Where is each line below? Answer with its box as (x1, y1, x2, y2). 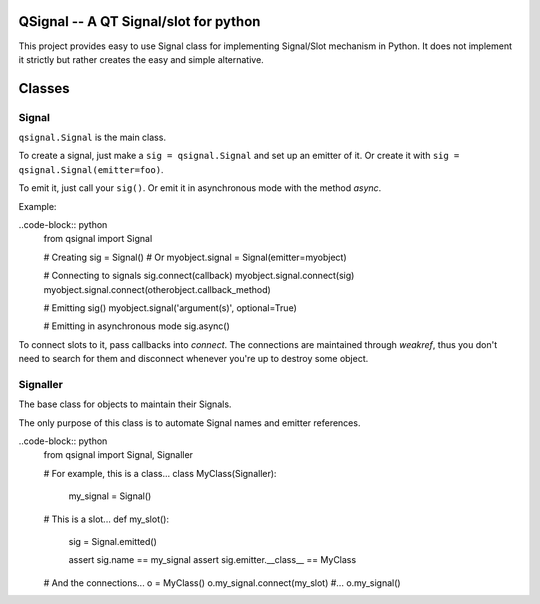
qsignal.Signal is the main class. (18, 131, 167, 144)
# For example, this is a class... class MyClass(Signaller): (43, 467, 277, 479)
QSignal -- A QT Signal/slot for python (18, 13, 261, 30)
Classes (18, 80, 70, 97)
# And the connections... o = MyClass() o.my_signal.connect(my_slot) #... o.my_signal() (43, 576, 401, 589)
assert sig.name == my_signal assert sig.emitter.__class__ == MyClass (68, 554, 357, 566)
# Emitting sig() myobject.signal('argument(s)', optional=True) (43, 301, 297, 314)
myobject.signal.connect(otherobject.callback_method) (43, 283, 272, 295)
